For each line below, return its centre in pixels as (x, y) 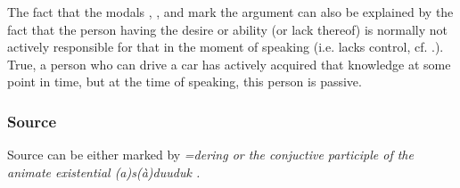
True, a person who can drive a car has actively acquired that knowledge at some (229, 64)
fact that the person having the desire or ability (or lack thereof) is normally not (227, 29)
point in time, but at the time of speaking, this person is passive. (185, 82)
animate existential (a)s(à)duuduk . (104, 172)
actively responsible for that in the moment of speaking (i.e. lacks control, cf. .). (226, 47)
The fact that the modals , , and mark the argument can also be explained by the (230, 12)
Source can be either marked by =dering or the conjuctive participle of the (210, 155)
